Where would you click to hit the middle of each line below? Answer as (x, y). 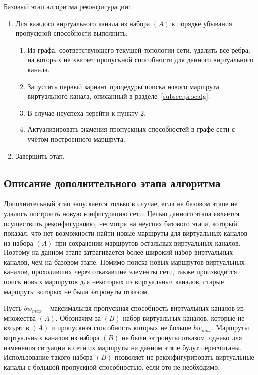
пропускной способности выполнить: (72, 33)
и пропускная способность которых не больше (121, 327)
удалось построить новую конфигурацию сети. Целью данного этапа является (122, 213)
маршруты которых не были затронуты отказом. (77, 291)
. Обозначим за (78, 317)
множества (20, 317)
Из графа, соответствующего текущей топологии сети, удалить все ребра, (139, 50)
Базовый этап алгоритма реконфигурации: (67, 6)
